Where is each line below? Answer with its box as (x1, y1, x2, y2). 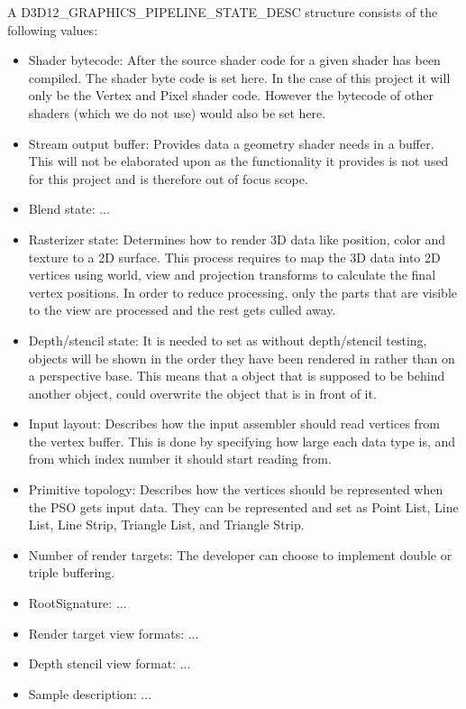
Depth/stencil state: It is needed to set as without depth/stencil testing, (28, 330, 427, 349)
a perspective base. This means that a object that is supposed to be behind (28, 366, 445, 385)
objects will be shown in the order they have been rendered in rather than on (28, 348, 455, 367)
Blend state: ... (28, 199, 110, 218)
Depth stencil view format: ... (28, 654, 191, 673)
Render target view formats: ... (28, 623, 199, 642)
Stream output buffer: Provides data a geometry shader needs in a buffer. (28, 134, 434, 152)
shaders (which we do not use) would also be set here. (28, 103, 326, 122)
